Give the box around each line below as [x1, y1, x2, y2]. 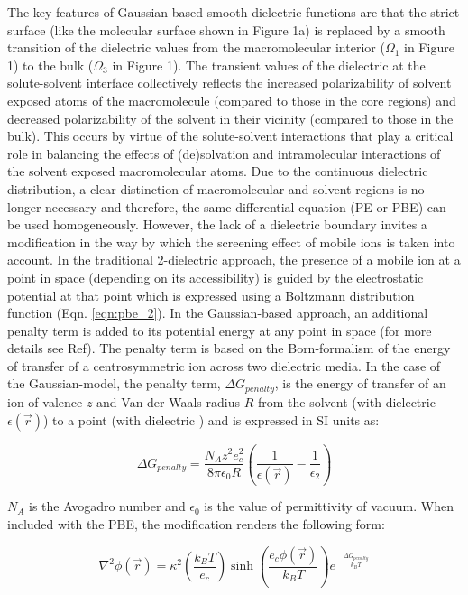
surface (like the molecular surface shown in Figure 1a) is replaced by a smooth [7, 20, 445, 39]
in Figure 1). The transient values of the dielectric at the [112, 55, 426, 74]
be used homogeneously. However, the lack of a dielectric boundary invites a [7, 215, 427, 234]
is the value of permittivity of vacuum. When [204, 497, 454, 516]
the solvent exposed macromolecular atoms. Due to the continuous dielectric [7, 162, 428, 181]
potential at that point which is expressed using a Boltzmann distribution [7, 285, 415, 304]
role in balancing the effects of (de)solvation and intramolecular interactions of [7, 144, 441, 163]
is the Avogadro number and [29, 497, 186, 516]
